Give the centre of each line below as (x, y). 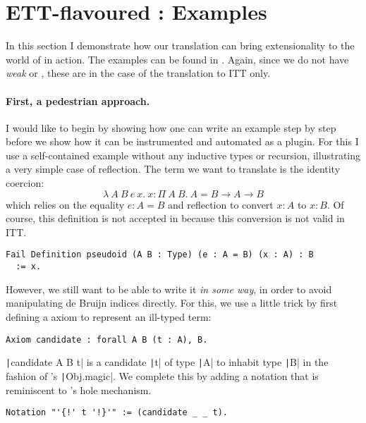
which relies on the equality (65, 204)
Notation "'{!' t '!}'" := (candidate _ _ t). (117, 413)
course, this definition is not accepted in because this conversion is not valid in (175, 218)
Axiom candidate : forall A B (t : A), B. (107, 339)
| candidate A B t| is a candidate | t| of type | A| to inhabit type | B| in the (167, 362)
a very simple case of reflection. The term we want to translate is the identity (173, 169)
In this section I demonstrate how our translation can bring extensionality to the (180, 45)
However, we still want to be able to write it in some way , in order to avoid (169, 289)
